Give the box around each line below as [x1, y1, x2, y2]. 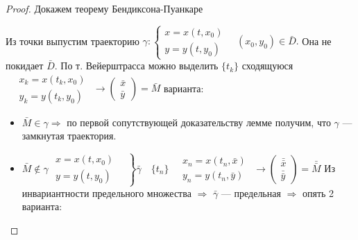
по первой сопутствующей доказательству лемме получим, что [67, 114, 331, 129]
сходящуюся [241, 58, 293, 73]
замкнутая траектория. [22, 128, 117, 143]
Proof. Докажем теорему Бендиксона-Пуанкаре [6, 1, 203, 15]
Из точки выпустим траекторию [6, 33, 139, 48]
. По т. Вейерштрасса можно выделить [54, 58, 219, 73]
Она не [302, 33, 332, 48]
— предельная [221, 185, 281, 200]
